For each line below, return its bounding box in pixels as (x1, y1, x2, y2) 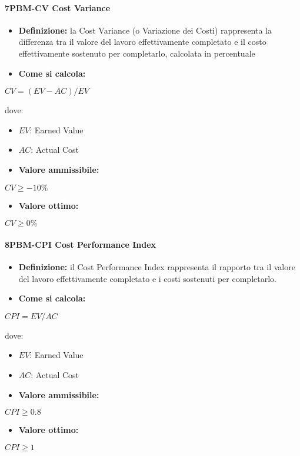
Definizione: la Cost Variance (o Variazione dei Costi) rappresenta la (18, 24, 272, 36)
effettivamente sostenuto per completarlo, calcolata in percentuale (18, 47, 255, 59)
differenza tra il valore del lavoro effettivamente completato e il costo (18, 35, 266, 48)
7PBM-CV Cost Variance (5, 1, 111, 14)
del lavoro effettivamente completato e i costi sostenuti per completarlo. (18, 272, 276, 284)
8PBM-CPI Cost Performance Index (5, 238, 156, 250)
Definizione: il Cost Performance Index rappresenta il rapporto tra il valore (18, 260, 295, 273)
